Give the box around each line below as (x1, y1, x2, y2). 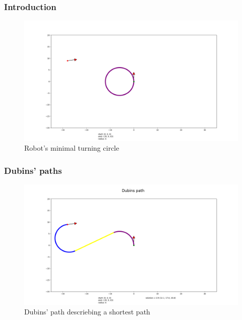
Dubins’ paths (4, 164, 62, 176)
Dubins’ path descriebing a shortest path (24, 306, 150, 317)
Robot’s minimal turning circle (24, 143, 119, 153)
